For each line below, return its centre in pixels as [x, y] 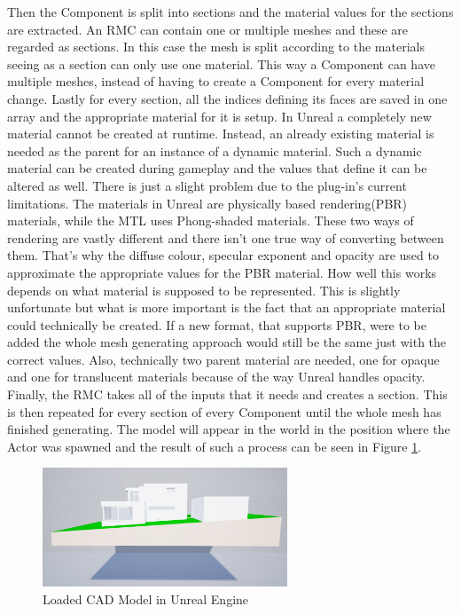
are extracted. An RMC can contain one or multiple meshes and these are [208, 29]
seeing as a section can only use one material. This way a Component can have [221, 63]
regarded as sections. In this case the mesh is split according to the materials [216, 47]
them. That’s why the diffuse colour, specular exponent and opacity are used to [223, 255]
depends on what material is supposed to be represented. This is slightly [204, 290]
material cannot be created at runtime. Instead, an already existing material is [221, 134]
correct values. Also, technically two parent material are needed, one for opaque [223, 359]
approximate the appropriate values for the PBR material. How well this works [222, 272]
